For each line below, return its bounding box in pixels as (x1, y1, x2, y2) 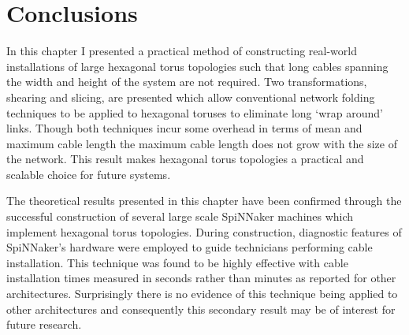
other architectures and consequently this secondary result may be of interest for (6, 300, 396, 317)
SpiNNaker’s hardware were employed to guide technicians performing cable (6, 239, 373, 255)
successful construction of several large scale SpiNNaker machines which (6, 208, 354, 225)
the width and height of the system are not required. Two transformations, (6, 73, 367, 90)
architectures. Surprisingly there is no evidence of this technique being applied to (6, 285, 398, 302)
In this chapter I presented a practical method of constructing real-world (6, 43, 357, 59)
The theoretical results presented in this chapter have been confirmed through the (6, 192, 402, 209)
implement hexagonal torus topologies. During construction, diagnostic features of (6, 223, 402, 240)
